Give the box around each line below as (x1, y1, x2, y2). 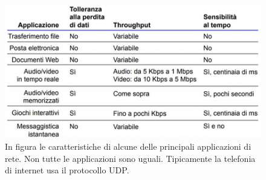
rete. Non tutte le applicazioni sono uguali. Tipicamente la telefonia (5, 152, 256, 164)
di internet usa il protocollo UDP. (5, 164, 129, 176)
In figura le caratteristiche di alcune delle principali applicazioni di (5, 140, 251, 152)
